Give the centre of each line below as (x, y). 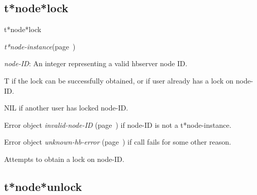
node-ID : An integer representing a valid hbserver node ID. (96, 63)
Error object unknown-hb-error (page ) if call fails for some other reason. (118, 142)
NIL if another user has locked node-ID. (66, 108)
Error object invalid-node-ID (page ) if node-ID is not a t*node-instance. (118, 124)
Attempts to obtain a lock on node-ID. (64, 159)
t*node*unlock (43, 186)
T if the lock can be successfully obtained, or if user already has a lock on (119, 80)
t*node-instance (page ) (40, 46)
